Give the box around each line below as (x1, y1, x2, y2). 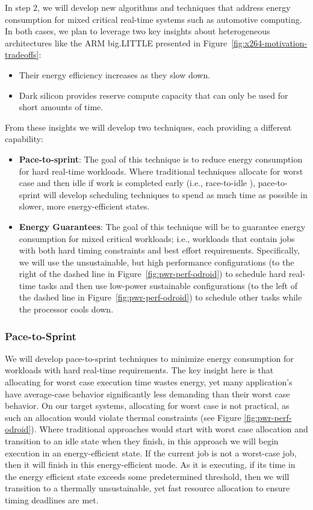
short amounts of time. (19, 101, 104, 113)
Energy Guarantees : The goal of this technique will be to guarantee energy (19, 220, 306, 232)
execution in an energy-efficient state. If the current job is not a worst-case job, (5, 446, 297, 459)
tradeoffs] (5, 48, 39, 61)
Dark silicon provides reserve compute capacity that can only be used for (19, 89, 288, 101)
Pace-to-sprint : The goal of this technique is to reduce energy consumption (19, 152, 303, 165)
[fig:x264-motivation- (231, 36, 308, 49)
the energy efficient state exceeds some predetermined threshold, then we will (5, 470, 290, 482)
